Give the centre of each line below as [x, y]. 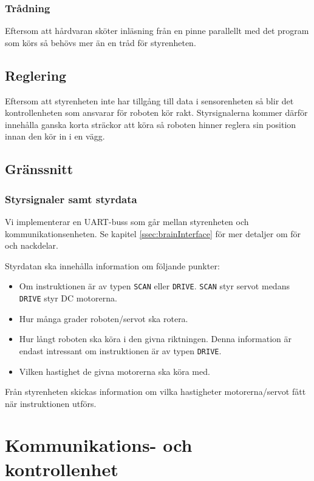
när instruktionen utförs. [51, 403]
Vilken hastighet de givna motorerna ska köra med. [114, 371]
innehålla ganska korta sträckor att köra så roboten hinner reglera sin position [151, 124]
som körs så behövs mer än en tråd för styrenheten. [101, 42]
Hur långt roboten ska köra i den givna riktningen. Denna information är [155, 339]
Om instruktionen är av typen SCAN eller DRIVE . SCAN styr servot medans [154, 286]
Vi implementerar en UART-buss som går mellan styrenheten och [127, 221]
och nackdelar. [32, 245]
